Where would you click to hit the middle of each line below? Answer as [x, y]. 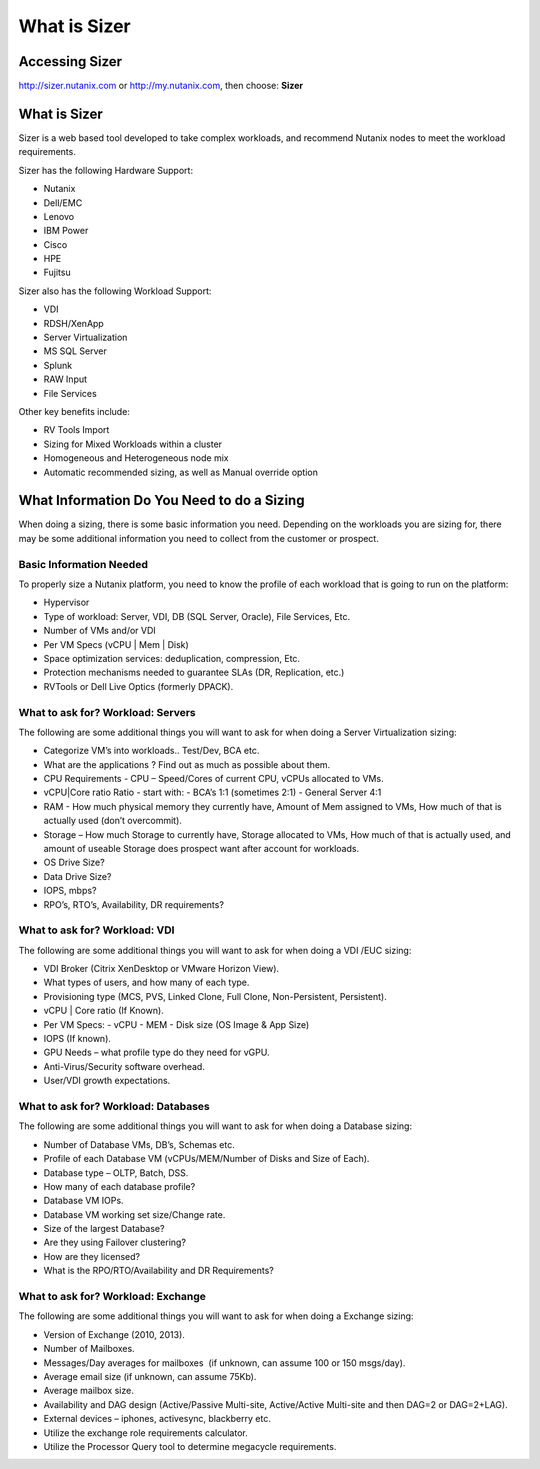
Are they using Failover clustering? [115, 1242]
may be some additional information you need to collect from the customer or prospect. [198, 538]
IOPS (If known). [77, 1039]
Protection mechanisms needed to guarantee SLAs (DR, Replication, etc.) [194, 672]
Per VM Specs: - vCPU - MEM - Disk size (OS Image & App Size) [176, 1024]
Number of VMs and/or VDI [100, 631]
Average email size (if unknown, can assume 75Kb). [150, 1376]
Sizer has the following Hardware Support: [106, 170]
